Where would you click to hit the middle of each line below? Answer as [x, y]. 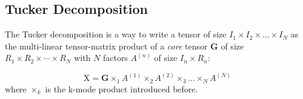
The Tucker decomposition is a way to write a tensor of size [116, 34]
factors [115, 58]
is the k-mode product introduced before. [122, 88]
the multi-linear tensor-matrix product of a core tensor [106, 46]
